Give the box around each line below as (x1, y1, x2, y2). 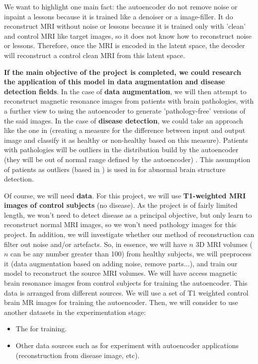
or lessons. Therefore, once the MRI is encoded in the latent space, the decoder (4, 40, 245, 51)
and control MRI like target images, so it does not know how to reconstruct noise (4, 30, 252, 41)
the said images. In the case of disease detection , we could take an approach (4, 115, 243, 125)
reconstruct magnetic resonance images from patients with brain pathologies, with (4, 96, 254, 106)
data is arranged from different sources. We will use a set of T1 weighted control (4, 287, 249, 298)
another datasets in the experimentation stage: (4, 306, 146, 317)
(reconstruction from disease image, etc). (15, 350, 140, 360)
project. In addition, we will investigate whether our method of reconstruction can (4, 229, 255, 240)
